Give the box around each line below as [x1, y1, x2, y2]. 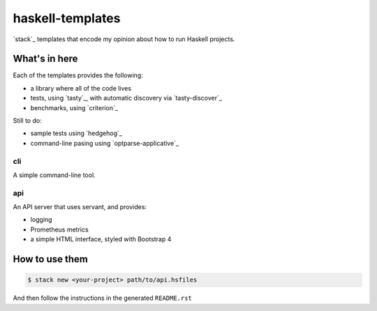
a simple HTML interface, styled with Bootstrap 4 [30, 235, 172, 243]
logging [30, 215, 52, 224]
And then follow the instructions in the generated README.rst [13, 294, 192, 303]
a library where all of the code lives [30, 84, 132, 92]
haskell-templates [13, 10, 121, 26]
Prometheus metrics [30, 225, 89, 234]
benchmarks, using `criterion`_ [30, 103, 119, 112]
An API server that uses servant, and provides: [13, 203, 147, 211]
